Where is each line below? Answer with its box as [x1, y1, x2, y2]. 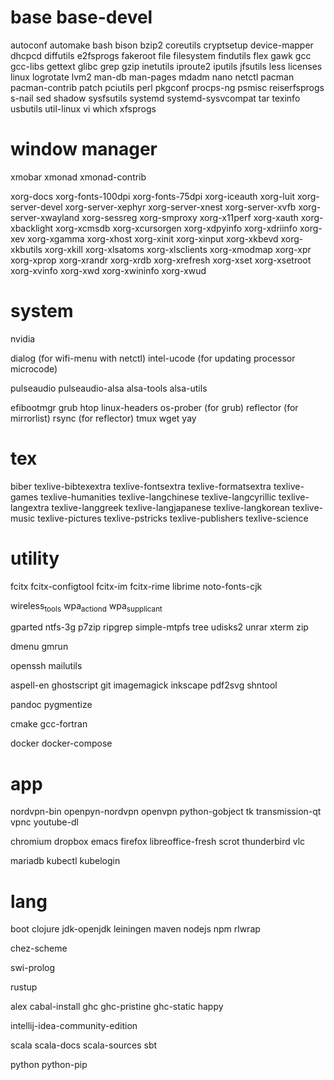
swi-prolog [10, 962, 56, 974]
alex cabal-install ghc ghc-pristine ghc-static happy [10, 1001, 224, 1013]
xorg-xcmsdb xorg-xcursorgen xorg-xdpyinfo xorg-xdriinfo [55, 222, 298, 234]
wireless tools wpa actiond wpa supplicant [10, 599, 163, 614]
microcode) [10, 362, 58, 375]
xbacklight [10, 222, 54, 234]
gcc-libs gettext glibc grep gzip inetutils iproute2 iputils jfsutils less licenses [10, 60, 323, 72]
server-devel [10, 201, 63, 213]
